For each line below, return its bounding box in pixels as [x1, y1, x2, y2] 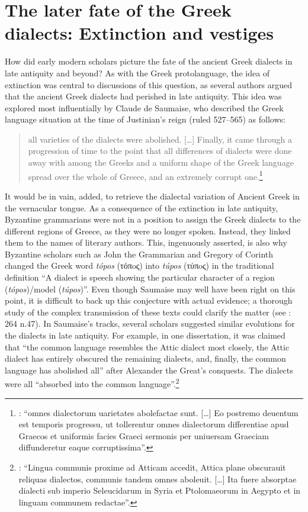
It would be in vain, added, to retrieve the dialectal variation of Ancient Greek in [5, 189, 300, 202]
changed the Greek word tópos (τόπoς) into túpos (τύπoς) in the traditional [5, 259, 274, 272]
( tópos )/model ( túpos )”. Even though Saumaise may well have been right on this [5, 282, 296, 295]
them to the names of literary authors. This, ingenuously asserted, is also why [5, 236, 287, 249]
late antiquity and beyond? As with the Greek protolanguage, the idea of [5, 66, 270, 79]
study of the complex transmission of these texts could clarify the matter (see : [5, 305, 291, 318]
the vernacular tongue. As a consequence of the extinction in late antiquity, [5, 201, 278, 214]
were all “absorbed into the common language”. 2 [5, 376, 179, 390]
